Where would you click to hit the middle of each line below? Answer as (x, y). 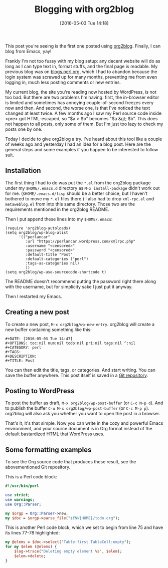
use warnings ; (20, 499)
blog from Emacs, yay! (28, 51)
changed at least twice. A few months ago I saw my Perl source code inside (83, 113)
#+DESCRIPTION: (21, 356)
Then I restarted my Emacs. (34, 296)
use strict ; (18, 495)
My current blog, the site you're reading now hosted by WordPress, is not (81, 92)
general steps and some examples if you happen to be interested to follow (82, 149)
